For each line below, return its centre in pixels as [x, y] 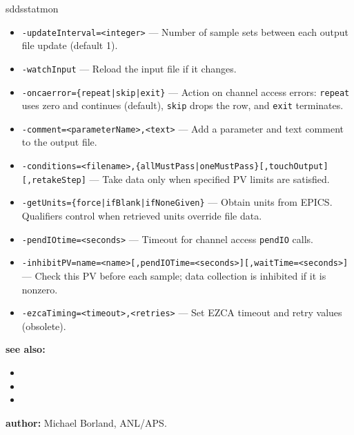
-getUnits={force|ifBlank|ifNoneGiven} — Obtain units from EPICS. [177, 202]
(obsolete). [44, 326]
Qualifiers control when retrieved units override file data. [142, 216]
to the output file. [59, 142]
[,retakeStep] [54, 180]
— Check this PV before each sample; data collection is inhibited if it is [174, 275]
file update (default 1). [70, 45]
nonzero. [40, 289]
